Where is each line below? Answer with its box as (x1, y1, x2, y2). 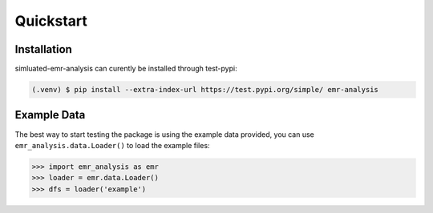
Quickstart (14, 12, 88, 30)
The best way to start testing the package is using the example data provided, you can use (14, 129, 314, 139)
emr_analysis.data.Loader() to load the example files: (14, 140, 210, 150)
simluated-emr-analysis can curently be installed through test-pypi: (14, 64, 237, 74)
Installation (14, 42, 72, 56)
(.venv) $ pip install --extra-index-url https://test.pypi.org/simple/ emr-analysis (31, 85, 378, 94)
